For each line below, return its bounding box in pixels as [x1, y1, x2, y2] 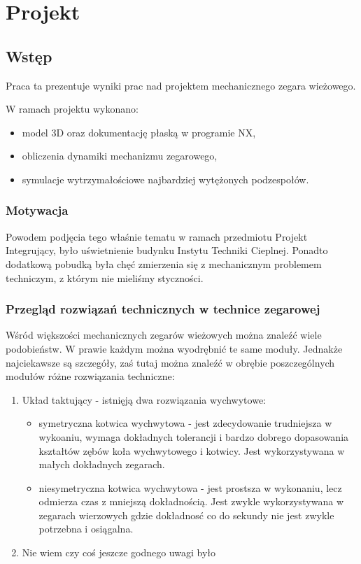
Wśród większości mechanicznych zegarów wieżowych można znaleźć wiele [6, 327, 322, 342]
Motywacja [6, 202, 69, 219]
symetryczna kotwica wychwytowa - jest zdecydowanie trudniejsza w [38, 416, 332, 430]
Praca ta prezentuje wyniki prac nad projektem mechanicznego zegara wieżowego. [6, 78, 356, 92]
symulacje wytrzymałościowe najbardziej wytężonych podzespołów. [22, 171, 309, 186]
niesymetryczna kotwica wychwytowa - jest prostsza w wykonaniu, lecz [38, 480, 342, 495]
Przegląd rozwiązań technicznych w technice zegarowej [6, 300, 320, 318]
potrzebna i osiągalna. [38, 521, 134, 536]
